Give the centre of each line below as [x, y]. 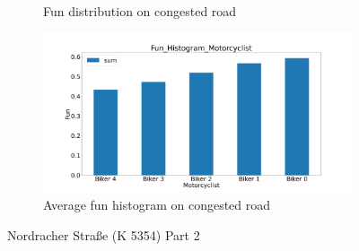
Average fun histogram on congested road [157, 205]
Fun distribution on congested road [140, 11]
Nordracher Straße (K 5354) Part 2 [104, 234]
